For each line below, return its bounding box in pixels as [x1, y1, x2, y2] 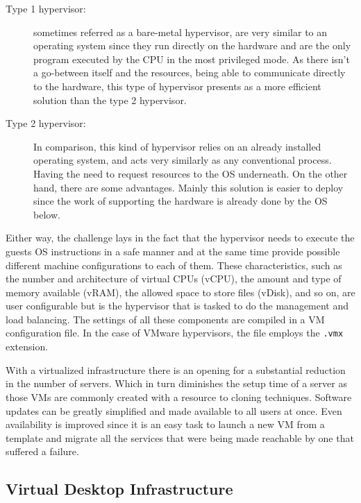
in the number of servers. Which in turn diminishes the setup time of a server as [6, 376, 347, 391]
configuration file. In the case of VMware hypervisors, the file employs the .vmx [6, 325, 344, 340]
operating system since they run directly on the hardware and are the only [33, 38, 351, 53]
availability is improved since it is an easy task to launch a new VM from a [6, 417, 325, 432]
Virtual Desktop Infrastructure [6, 478, 233, 500]
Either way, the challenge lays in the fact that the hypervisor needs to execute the [6, 230, 355, 245]
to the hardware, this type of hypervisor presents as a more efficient [33, 78, 321, 93]
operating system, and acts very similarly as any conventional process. [33, 153, 332, 167]
